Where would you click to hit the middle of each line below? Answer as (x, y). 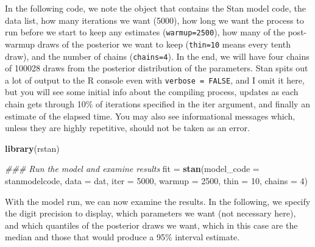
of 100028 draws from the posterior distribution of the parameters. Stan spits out (157, 68)
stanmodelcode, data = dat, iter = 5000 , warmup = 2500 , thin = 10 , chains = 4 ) (156, 180)
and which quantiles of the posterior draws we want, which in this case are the (151, 225)
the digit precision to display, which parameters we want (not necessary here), (150, 213)
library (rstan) (32, 148)
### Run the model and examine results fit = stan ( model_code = (132, 169)
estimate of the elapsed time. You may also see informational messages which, (150, 116)
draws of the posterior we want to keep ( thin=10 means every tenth (164, 44)
